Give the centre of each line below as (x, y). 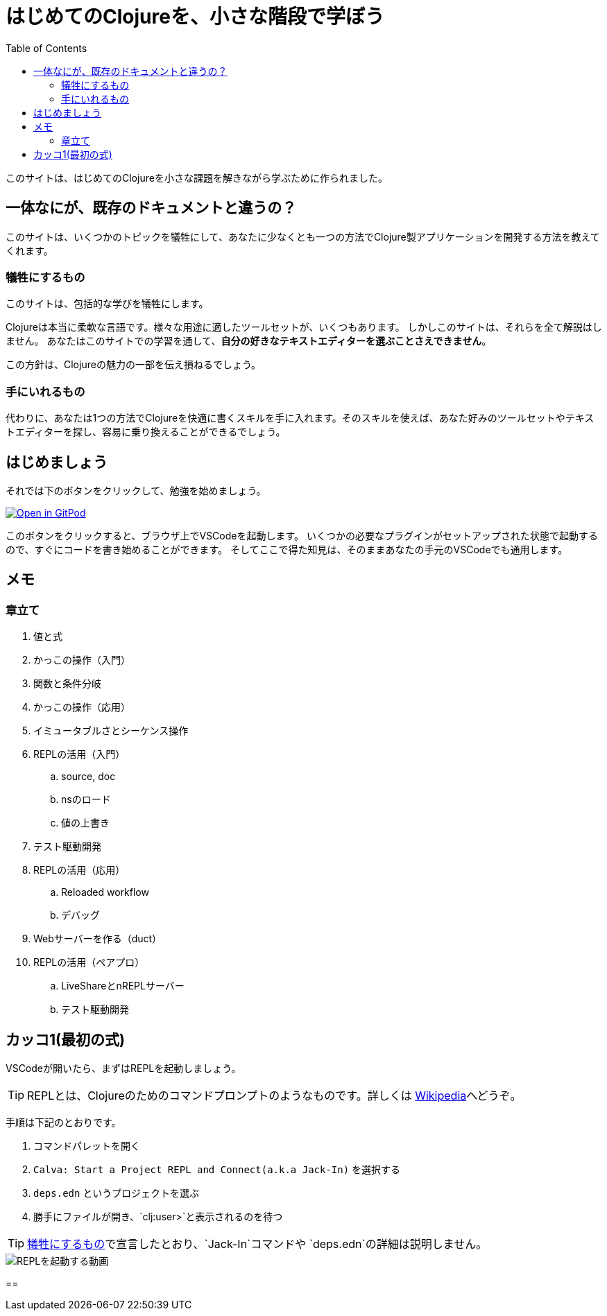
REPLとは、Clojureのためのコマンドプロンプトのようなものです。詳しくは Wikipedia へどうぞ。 (274, 1096)
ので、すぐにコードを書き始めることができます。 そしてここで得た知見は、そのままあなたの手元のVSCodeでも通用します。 (287, 549)
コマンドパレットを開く (87, 1146)
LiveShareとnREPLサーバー (123, 986)
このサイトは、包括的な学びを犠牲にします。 (107, 304)
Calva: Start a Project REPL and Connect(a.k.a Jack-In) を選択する (217, 1169)
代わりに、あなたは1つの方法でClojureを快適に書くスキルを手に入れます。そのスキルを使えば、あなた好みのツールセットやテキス (300, 418)
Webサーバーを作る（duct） (98, 939)
